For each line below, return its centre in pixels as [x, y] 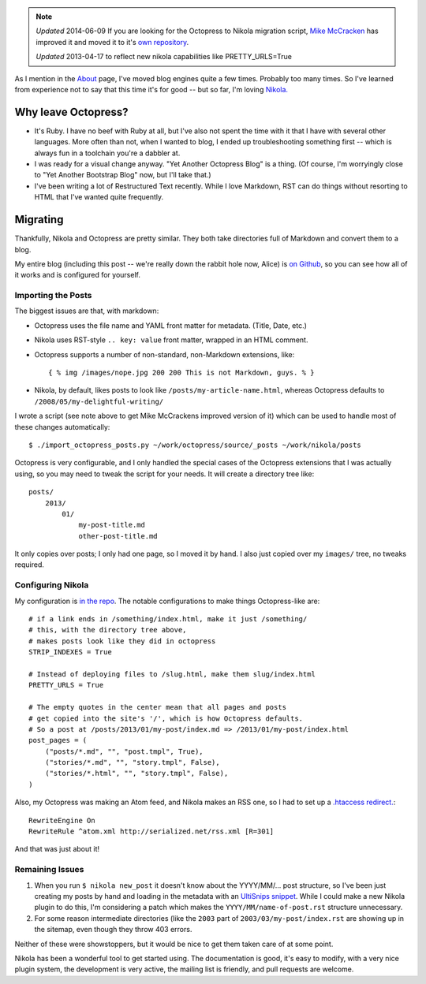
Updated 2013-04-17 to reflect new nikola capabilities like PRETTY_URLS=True [164, 57]
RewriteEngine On [62, 820]
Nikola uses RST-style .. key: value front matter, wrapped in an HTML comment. [171, 340]
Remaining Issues [49, 870]
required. [30, 565]
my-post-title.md [112, 525]
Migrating [39, 220]
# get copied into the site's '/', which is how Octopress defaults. [166, 718]
